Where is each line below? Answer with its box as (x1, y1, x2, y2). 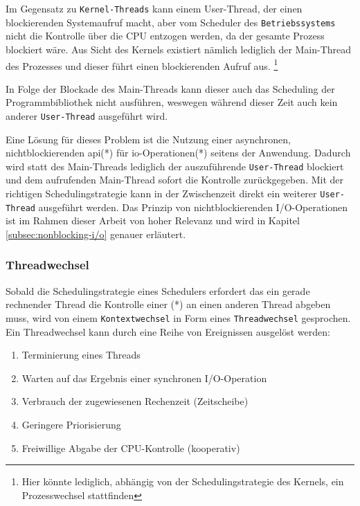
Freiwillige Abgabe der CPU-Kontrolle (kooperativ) (21, 440, 240, 455)
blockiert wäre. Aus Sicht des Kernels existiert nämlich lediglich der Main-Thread (6, 42, 352, 56)
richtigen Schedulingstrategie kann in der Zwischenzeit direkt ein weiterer (6, 186, 317, 201)
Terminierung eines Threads (21, 347, 141, 362)
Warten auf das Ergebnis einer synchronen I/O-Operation (21, 370, 267, 385)
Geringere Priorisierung (21, 417, 121, 431)
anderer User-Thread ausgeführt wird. (6, 108, 168, 123)
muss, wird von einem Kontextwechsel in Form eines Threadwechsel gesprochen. (6, 310, 351, 325)
